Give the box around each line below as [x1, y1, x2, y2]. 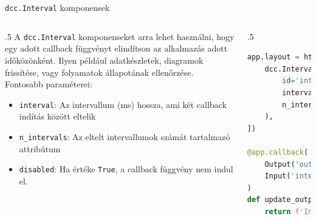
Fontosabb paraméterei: [5, 78, 92, 90]
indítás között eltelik [19, 110, 96, 123]
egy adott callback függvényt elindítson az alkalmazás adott [5, 42, 228, 55]
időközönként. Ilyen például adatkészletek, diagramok [5, 53, 204, 66]
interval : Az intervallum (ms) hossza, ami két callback [19, 98, 227, 110]
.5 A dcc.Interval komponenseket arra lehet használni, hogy [5, 30, 235, 42]
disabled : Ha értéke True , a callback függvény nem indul [19, 163, 233, 175]
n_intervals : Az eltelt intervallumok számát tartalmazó [19, 130, 230, 143]
